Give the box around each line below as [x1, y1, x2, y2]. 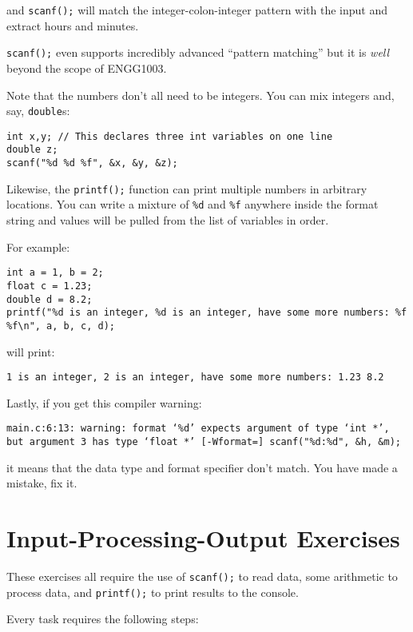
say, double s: [6, 102, 70, 119]
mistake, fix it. [6, 475, 77, 491]
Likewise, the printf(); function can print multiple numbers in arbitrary [6, 180, 367, 197]
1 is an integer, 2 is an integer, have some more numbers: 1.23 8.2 [6, 372, 384, 384]
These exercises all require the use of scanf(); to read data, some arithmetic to [6, 567, 398, 584]
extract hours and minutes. [6, 17, 139, 34]
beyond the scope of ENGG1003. [6, 59, 167, 76]
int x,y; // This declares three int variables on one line [6, 130, 333, 142]
